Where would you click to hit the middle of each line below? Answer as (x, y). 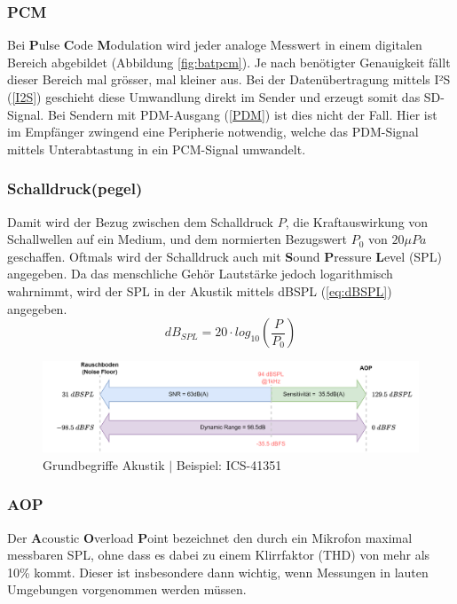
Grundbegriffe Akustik (104, 464)
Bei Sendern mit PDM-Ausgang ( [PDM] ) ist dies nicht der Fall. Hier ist (242, 114)
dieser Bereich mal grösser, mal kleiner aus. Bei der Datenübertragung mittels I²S (229, 79)
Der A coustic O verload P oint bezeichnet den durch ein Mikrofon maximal (210, 537)
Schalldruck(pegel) (75, 188)
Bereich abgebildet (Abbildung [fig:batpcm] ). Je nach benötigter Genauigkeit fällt (229, 62)
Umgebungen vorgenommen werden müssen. (127, 589)
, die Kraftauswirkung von (357, 221)
